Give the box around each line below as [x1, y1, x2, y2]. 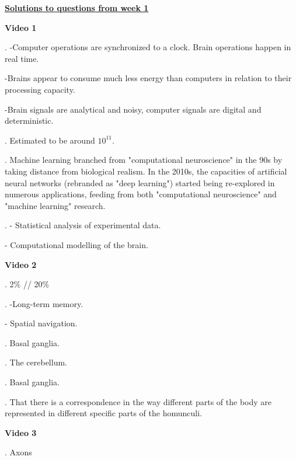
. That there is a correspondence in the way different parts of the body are [5, 395, 272, 407]
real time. [5, 52, 39, 64]
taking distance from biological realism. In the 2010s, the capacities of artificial [5, 165, 287, 177]
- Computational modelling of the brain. [5, 238, 148, 250]
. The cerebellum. [5, 356, 67, 368]
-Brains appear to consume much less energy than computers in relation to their [5, 72, 292, 84]
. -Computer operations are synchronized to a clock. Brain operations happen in [5, 41, 291, 53]
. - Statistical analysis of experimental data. [5, 219, 161, 231]
